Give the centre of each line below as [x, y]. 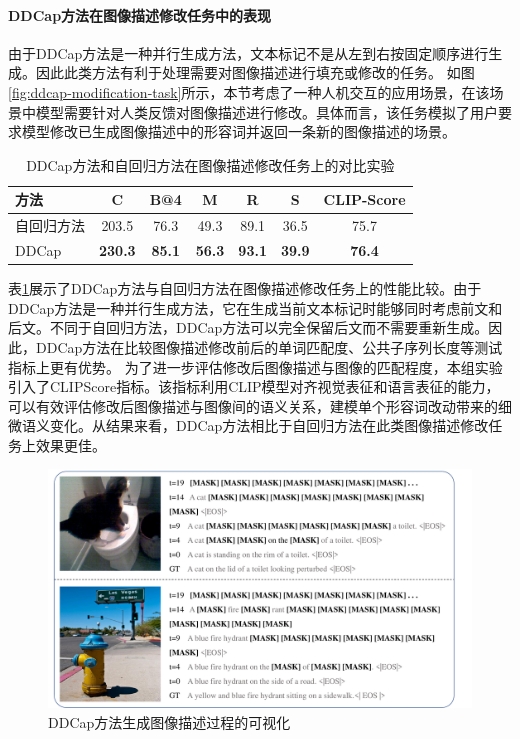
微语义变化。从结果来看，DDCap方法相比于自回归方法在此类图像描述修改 [248, 425]
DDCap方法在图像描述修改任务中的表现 [140, 14]
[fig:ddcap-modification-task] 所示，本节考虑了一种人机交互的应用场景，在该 [249, 91]
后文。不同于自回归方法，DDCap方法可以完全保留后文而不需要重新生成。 [248, 327]
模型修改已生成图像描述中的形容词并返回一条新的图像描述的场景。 [238, 131]
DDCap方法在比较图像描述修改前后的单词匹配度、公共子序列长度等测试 [269, 346]
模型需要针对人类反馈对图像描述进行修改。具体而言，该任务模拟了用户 [266, 111]
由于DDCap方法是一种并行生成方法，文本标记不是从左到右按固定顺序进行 [248, 52]
